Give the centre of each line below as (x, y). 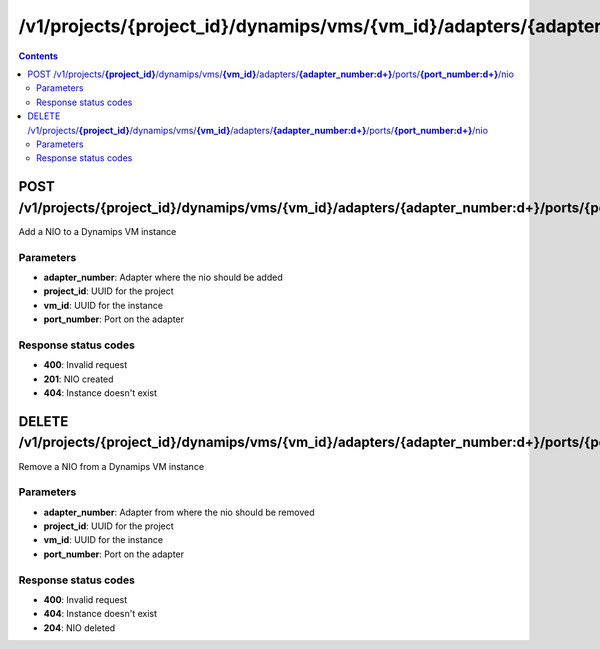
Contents (38, 56)
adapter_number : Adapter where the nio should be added (163, 277)
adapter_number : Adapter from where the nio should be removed (179, 512)
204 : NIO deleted (79, 627)
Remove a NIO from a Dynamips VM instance (111, 466)
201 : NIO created (78, 379)
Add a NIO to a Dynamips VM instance (97, 231)
